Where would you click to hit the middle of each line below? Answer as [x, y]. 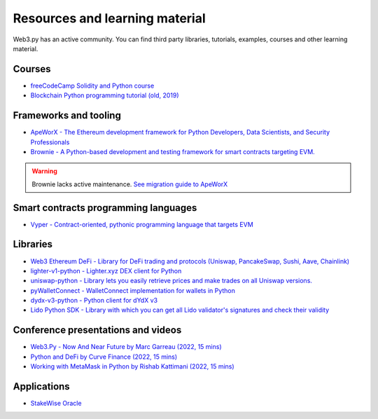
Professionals [50, 142]
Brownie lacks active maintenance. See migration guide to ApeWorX [130, 184]
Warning [44, 171]
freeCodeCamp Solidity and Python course [92, 85]
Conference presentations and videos [97, 330]
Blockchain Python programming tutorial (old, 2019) [105, 95]
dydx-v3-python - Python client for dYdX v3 [94, 301]
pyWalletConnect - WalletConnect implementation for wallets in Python [133, 290]
